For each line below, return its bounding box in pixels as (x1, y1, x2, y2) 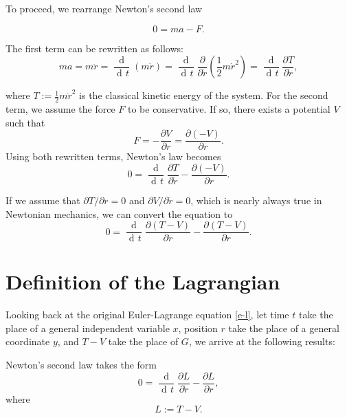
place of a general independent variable (5, 320, 170, 335)
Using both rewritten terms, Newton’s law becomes (5, 149, 221, 164)
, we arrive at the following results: (188, 334, 335, 349)
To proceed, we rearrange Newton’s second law (5, 1, 203, 15)
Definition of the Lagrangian (5, 267, 280, 296)
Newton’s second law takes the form (5, 357, 157, 372)
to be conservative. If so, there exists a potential (127, 102, 331, 116)
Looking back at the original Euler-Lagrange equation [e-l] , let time (5, 307, 289, 322)
